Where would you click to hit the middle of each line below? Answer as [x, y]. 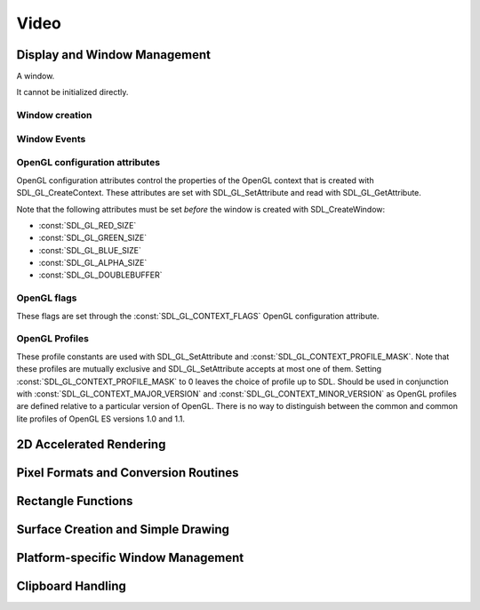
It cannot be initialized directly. [72, 92]
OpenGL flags [47, 298]
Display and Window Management [113, 55]
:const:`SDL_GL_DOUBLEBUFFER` [101, 275]
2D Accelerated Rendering [91, 444]
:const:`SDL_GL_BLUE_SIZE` [90, 250]
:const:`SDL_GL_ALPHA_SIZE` [93, 263]
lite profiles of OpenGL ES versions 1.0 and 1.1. [101, 419]
